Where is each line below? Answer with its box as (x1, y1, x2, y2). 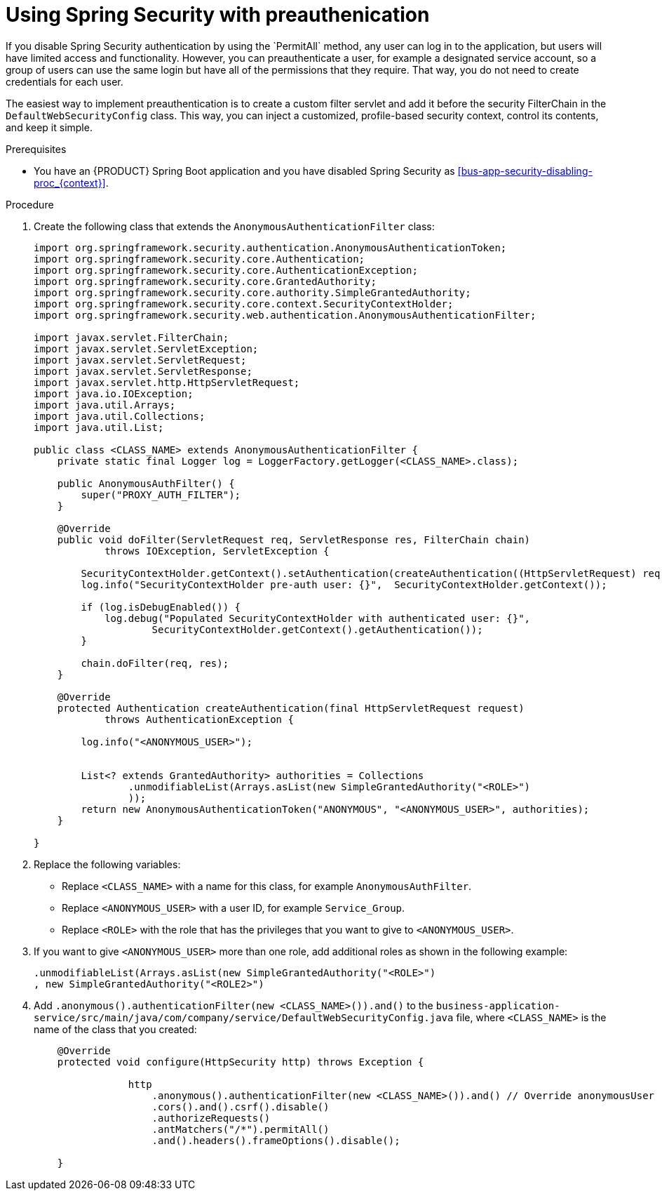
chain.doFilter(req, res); (81, 657, 229, 669)
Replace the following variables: (34, 858, 181, 870)
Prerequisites (6, 142, 67, 155)
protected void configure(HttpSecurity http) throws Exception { (57, 1056, 424, 1068)
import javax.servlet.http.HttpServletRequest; (34, 376, 300, 388)
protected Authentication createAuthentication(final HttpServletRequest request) (57, 702, 525, 714)
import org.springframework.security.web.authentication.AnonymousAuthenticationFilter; (34, 309, 536, 321)
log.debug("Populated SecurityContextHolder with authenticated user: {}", (104, 612, 531, 624)
